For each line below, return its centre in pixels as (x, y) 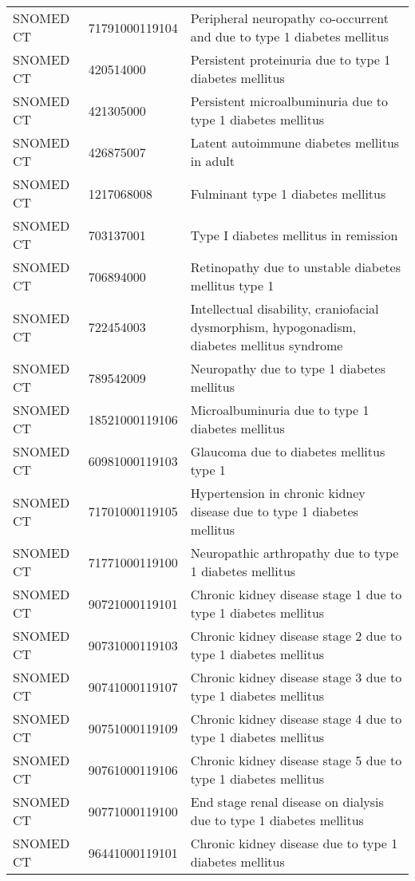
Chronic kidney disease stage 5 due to (296, 760)
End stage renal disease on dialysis (287, 802)
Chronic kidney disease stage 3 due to (296, 677)
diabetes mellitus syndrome (267, 345)
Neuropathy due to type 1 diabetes (288, 368)
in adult (212, 161)
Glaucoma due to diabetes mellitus (288, 451)
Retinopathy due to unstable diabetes (295, 267)
